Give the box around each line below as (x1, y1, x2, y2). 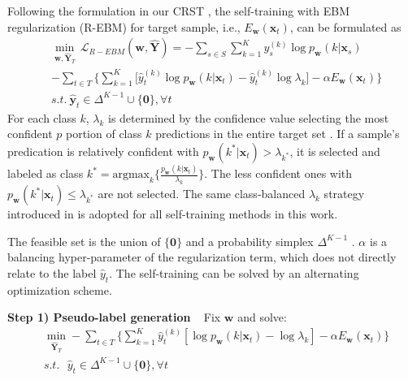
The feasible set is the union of (7, 232, 161, 249)
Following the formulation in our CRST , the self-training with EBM (7, 2, 350, 19)
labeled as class (7, 165, 84, 182)
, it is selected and (289, 142, 380, 159)
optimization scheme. (7, 281, 112, 298)
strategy (323, 185, 365, 202)
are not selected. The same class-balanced (98, 185, 306, 202)
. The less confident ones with (204, 165, 353, 182)
